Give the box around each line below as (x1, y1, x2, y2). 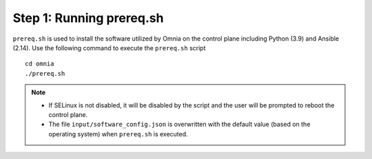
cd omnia (25, 60, 54, 68)
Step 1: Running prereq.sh (12, 10, 164, 25)
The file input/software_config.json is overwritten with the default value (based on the (48, 120, 311, 129)
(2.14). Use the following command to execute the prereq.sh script (12, 43, 206, 52)
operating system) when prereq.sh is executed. (48, 129, 189, 138)
